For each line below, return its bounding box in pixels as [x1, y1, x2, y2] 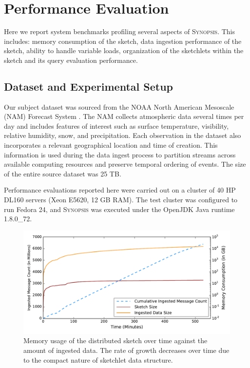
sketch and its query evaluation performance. [4, 55, 138, 65]
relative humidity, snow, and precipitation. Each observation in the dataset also [4, 130, 241, 140]
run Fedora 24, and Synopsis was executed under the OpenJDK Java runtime [4, 204, 235, 214]
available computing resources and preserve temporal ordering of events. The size [4, 159, 246, 169]
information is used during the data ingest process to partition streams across [4, 149, 236, 159]
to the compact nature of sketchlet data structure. [23, 354, 173, 365]
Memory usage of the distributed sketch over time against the [23, 335, 208, 346]
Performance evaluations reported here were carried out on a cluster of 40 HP [4, 185, 236, 195]
